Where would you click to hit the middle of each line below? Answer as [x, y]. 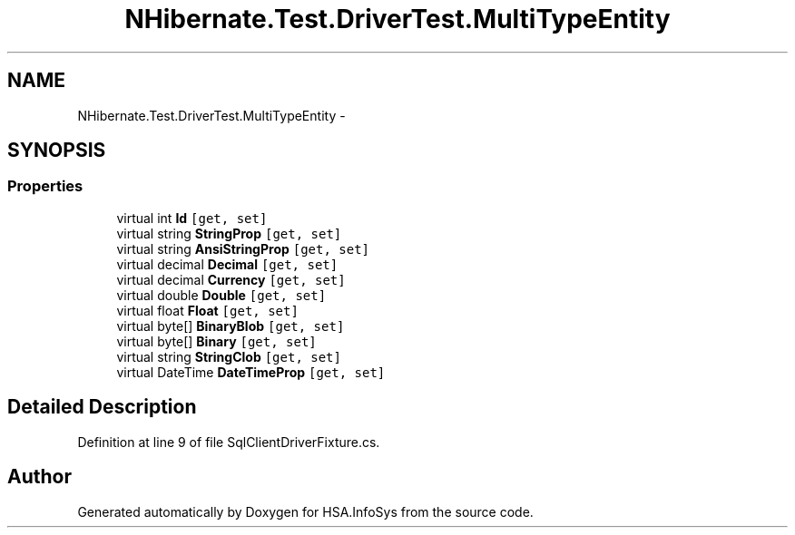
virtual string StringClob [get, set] [229, 356]
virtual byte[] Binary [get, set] [216, 341]
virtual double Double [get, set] [221, 295]
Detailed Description [102, 407]
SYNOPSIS [57, 151]
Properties [45, 186]
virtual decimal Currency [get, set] [231, 279]
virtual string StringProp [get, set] [229, 233]
